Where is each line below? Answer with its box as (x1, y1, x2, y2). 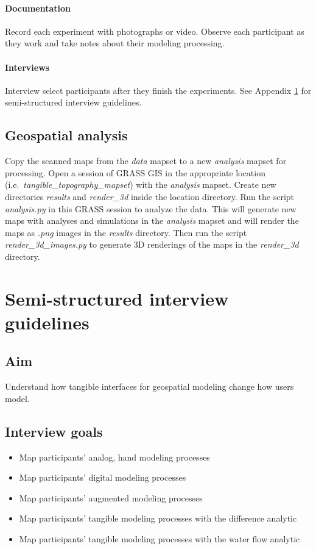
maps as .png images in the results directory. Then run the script (5, 226, 247, 239)
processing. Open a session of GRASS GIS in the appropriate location (5, 166, 265, 179)
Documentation (5, 1, 71, 14)
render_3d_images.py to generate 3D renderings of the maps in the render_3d (5, 238, 299, 251)
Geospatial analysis (5, 126, 128, 145)
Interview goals (5, 422, 103, 440)
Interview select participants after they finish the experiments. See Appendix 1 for (5, 84, 312, 96)
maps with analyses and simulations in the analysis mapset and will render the (5, 214, 299, 227)
